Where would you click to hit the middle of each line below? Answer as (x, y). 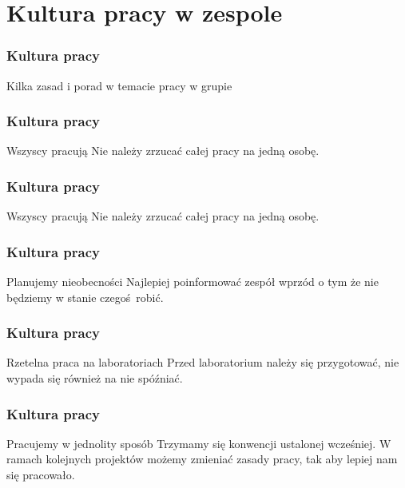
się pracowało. (41, 475)
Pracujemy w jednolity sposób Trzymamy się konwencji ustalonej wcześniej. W (199, 443)
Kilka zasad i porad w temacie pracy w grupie (119, 85)
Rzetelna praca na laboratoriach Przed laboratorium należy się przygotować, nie (203, 362)
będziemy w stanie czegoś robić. (85, 297)
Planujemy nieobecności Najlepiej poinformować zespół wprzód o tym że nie (193, 282)
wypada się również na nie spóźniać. (95, 378)
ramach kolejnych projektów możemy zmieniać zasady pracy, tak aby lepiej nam (202, 459)
